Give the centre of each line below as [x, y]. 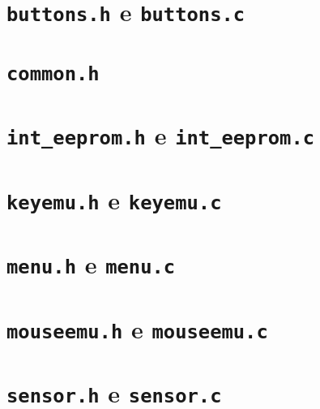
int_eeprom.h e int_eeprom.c [161, 135]
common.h [53, 73]
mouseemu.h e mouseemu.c [137, 328]
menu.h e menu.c [91, 264]
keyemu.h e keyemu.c [114, 199]
